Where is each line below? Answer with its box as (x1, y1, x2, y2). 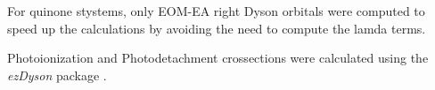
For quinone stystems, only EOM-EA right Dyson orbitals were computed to (7, 2, 425, 19)
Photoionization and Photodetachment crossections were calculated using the (7, 49, 429, 67)
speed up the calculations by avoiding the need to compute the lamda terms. (7, 19, 426, 37)
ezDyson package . (7, 65, 107, 84)
